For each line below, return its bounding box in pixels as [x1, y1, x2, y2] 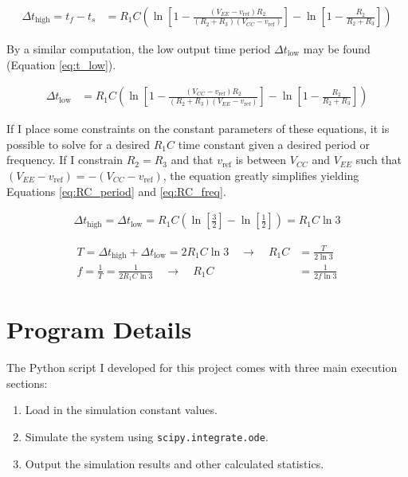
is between [235, 151, 287, 168]
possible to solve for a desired [6, 135, 151, 152]
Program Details [6, 313, 192, 346]
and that [171, 151, 214, 168]
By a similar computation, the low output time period [6, 41, 271, 57]
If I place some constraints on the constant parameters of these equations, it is [6, 120, 390, 137]
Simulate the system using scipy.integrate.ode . [25, 428, 269, 444]
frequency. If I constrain [6, 151, 124, 168]
